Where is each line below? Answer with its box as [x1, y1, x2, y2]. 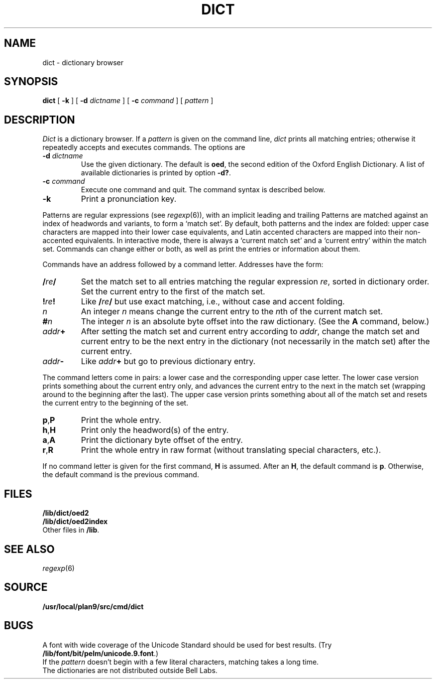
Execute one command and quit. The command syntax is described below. [81, 185, 326, 194]
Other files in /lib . [42, 526, 100, 535]
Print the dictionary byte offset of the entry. [81, 435, 243, 445]
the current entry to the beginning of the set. [42, 399, 189, 408]
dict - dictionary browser [42, 58, 124, 67]
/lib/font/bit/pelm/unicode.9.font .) [42, 649, 159, 658]
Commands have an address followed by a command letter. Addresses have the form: [42, 260, 324, 269]
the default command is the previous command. [42, 470, 199, 479]
